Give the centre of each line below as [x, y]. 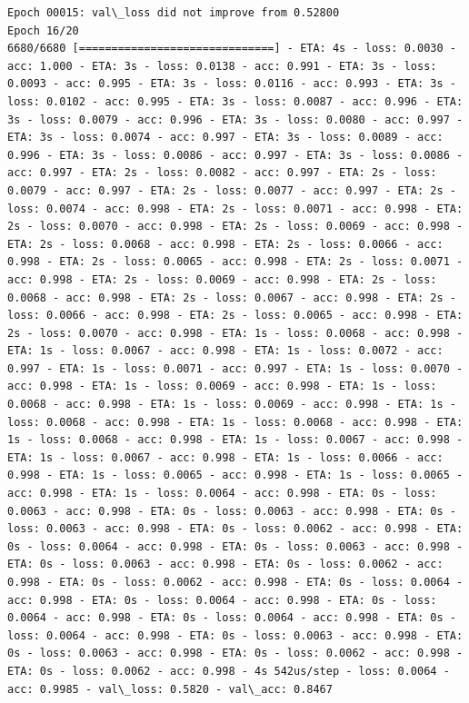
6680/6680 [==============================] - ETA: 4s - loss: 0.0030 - [232, 49]
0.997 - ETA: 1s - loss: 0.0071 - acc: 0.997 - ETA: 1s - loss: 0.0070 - [235, 368]
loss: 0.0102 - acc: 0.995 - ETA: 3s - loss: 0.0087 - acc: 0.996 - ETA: [235, 101]
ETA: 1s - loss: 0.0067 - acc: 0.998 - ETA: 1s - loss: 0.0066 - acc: [225, 457]
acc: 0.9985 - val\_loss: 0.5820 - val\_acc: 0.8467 [170, 689]
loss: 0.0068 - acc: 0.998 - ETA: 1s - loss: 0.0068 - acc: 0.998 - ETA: [235, 422]
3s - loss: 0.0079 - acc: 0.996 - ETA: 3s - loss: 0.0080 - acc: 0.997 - [235, 119]
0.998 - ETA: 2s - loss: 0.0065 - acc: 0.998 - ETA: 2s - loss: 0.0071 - [235, 262]
